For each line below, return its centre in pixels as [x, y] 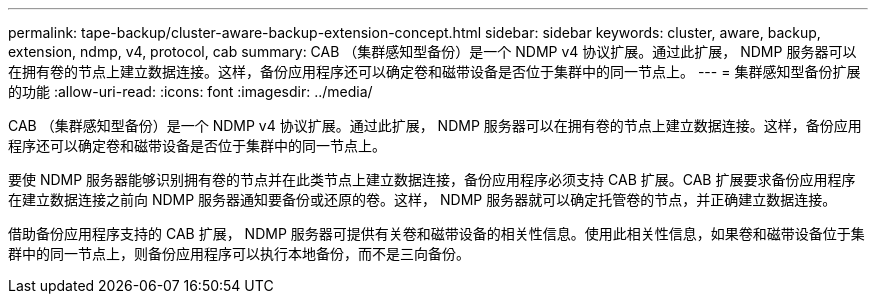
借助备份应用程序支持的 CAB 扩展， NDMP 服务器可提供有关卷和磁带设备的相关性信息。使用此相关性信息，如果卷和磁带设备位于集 [436, 233]
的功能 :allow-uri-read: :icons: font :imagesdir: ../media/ [190, 91]
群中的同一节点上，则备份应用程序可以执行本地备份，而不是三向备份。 [239, 253]
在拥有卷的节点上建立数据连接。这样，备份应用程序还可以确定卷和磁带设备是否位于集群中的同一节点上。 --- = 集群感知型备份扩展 [434, 71]
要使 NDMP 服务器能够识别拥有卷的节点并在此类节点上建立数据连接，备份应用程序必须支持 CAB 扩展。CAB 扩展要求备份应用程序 [432, 179]
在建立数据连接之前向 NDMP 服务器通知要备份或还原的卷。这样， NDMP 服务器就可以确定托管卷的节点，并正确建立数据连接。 [422, 199]
